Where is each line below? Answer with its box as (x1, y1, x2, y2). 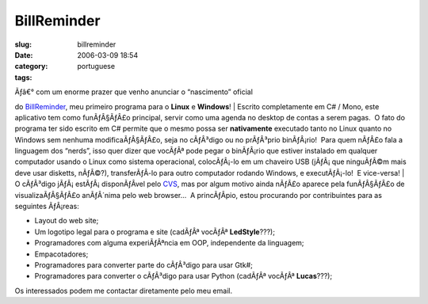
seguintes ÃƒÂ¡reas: (14, 202, 79, 211)
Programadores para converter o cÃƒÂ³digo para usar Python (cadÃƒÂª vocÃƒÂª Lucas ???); (34, 272, 333, 281)
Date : (14, 50, 33, 59)
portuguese (77, 62, 115, 71)
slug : (14, 40, 32, 49)
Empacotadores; (34, 249, 89, 259)
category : (14, 62, 48, 71)
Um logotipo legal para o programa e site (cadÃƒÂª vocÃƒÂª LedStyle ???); (34, 226, 275, 237)
